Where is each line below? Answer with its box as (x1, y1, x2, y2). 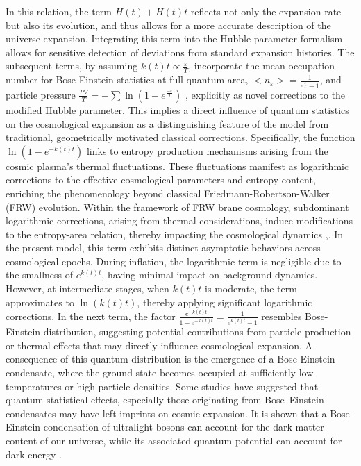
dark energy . (6, 447, 62, 461)
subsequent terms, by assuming (6, 58, 138, 73)
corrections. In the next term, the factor (6, 308, 176, 323)
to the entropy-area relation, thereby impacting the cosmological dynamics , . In (6, 226, 344, 241)
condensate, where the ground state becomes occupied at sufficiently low (6, 365, 314, 379)
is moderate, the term (205, 281, 297, 296)
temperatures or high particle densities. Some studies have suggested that (6, 378, 319, 393)
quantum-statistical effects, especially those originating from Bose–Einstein (6, 392, 324, 407)
